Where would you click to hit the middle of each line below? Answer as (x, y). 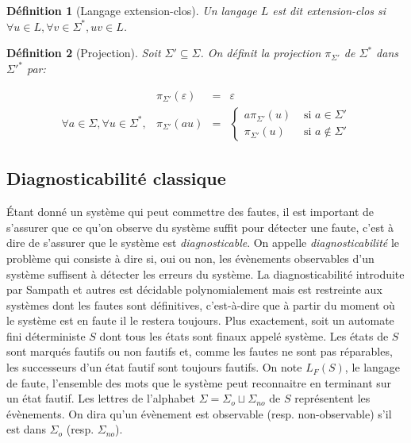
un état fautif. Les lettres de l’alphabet (101, 398)
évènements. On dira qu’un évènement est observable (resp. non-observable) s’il (199, 413)
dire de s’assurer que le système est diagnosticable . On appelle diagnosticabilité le (203, 243)
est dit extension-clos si (329, 10)
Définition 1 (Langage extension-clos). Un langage (132, 10)
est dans (26, 429)
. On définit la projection (261, 53)
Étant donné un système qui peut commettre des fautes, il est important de (190, 212)
